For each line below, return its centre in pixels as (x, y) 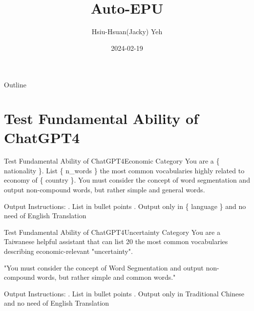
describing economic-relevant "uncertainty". (68, 251)
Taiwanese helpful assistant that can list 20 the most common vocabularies (116, 241)
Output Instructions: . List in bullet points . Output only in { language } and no (125, 206)
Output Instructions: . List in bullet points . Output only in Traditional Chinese (124, 293)
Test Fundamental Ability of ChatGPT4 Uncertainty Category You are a (112, 232)
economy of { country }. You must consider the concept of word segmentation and (127, 180)
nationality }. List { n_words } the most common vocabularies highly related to (124, 170)
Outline (15, 85)
